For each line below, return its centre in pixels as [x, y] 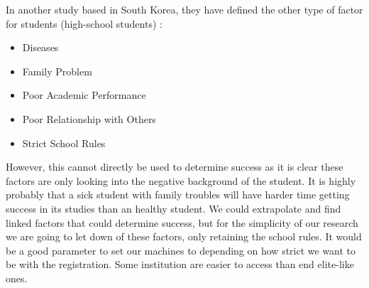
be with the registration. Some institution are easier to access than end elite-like [180, 264]
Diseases [40, 47]
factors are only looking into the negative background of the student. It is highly [181, 180]
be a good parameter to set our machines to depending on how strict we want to [181, 250]
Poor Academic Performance [84, 95]
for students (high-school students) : [84, 23]
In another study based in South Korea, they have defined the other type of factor [184, 9]
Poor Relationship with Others [89, 118]
